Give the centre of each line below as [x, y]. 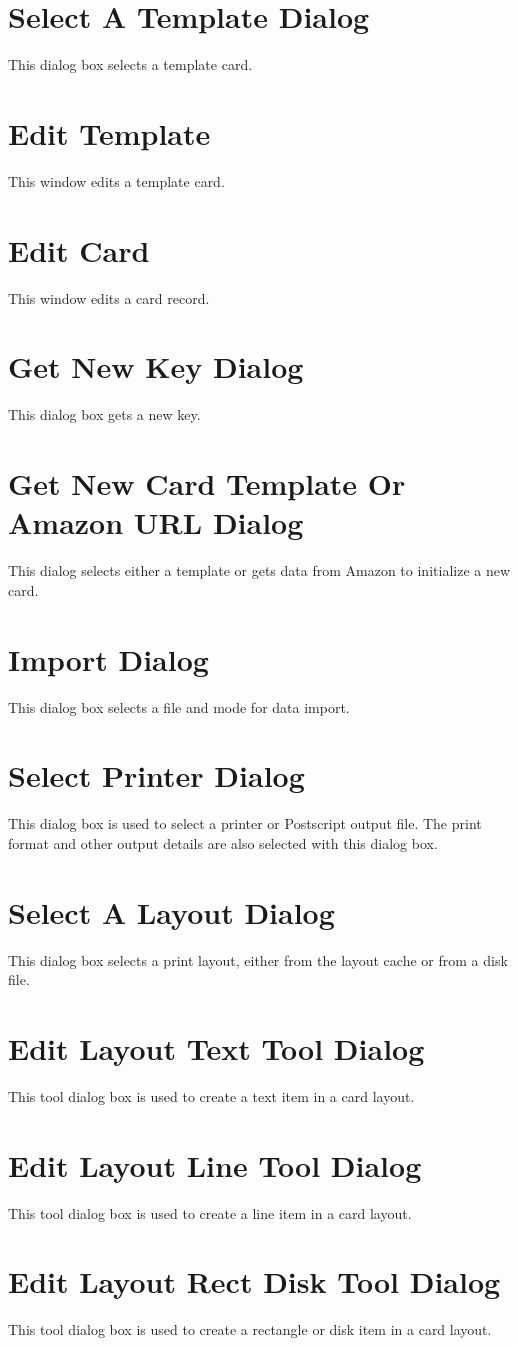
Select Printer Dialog [156, 775]
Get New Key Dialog [156, 366]
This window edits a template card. [116, 180]
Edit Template [109, 132]
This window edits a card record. [109, 297]
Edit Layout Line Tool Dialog [215, 1164]
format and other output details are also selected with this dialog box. [223, 842]
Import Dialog [108, 658]
